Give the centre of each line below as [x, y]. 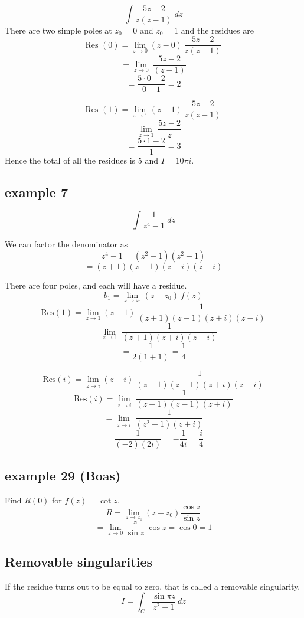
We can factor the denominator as [66, 244]
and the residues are [217, 30]
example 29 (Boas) [63, 475]
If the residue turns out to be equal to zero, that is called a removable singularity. [153, 586]
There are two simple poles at [58, 30]
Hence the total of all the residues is [70, 160]
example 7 [36, 192]
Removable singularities [79, 561]
